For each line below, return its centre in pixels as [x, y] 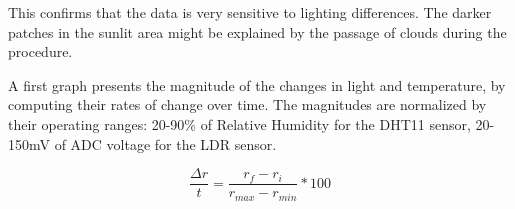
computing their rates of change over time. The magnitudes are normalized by [247, 104]
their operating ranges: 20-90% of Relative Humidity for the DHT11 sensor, [239, 123]
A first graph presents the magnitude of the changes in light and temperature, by [257, 84]
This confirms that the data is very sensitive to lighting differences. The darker [250, 12]
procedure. [40, 51]
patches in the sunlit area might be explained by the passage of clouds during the [257, 31]
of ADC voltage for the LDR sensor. [165, 143]
